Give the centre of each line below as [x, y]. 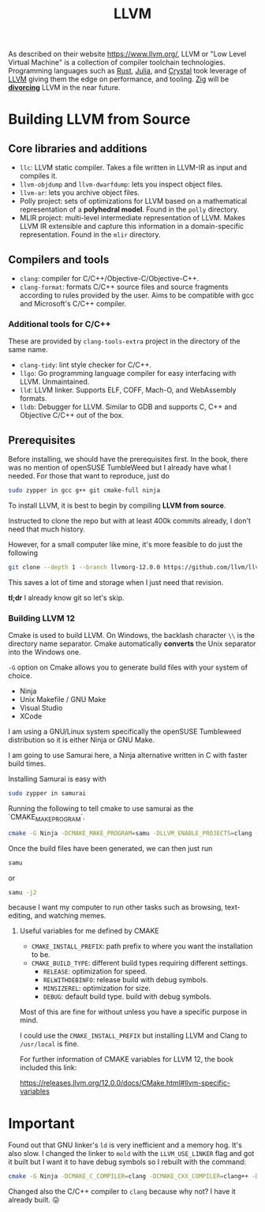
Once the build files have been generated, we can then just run [110, 848]
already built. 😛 [34, 1200]
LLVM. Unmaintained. [54, 382]
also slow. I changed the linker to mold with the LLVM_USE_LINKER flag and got [131, 1154]
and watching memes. [70, 916]
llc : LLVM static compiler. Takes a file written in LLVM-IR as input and [133, 167]
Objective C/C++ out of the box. [72, 415]
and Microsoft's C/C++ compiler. [73, 304]
